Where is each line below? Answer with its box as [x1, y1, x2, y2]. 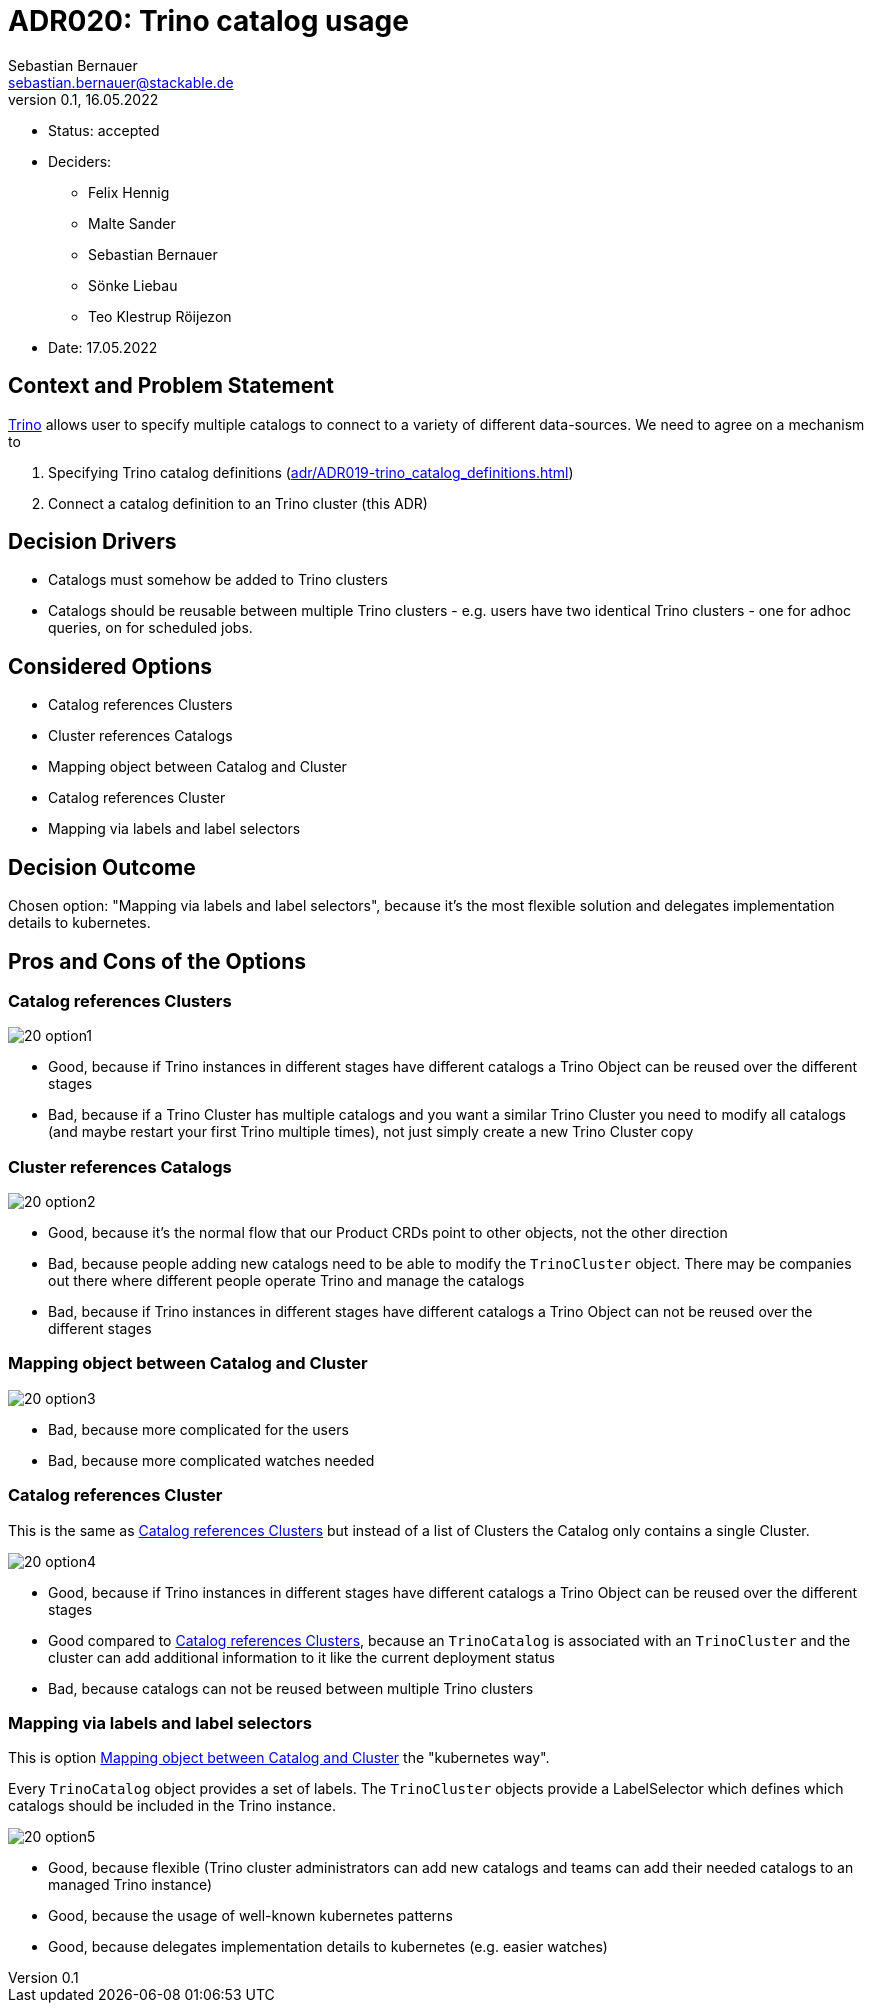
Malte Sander [88, 214, 176, 232]
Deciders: [48, 152, 112, 170]
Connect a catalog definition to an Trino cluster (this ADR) [48, 494, 428, 512]
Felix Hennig [88, 183, 170, 201]
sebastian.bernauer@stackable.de [8, 73, 234, 91]
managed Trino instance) [48, 1876, 213, 1894]
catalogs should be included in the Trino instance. [8, 1797, 336, 1815]
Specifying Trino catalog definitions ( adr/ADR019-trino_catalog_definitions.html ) [48, 463, 574, 481]
